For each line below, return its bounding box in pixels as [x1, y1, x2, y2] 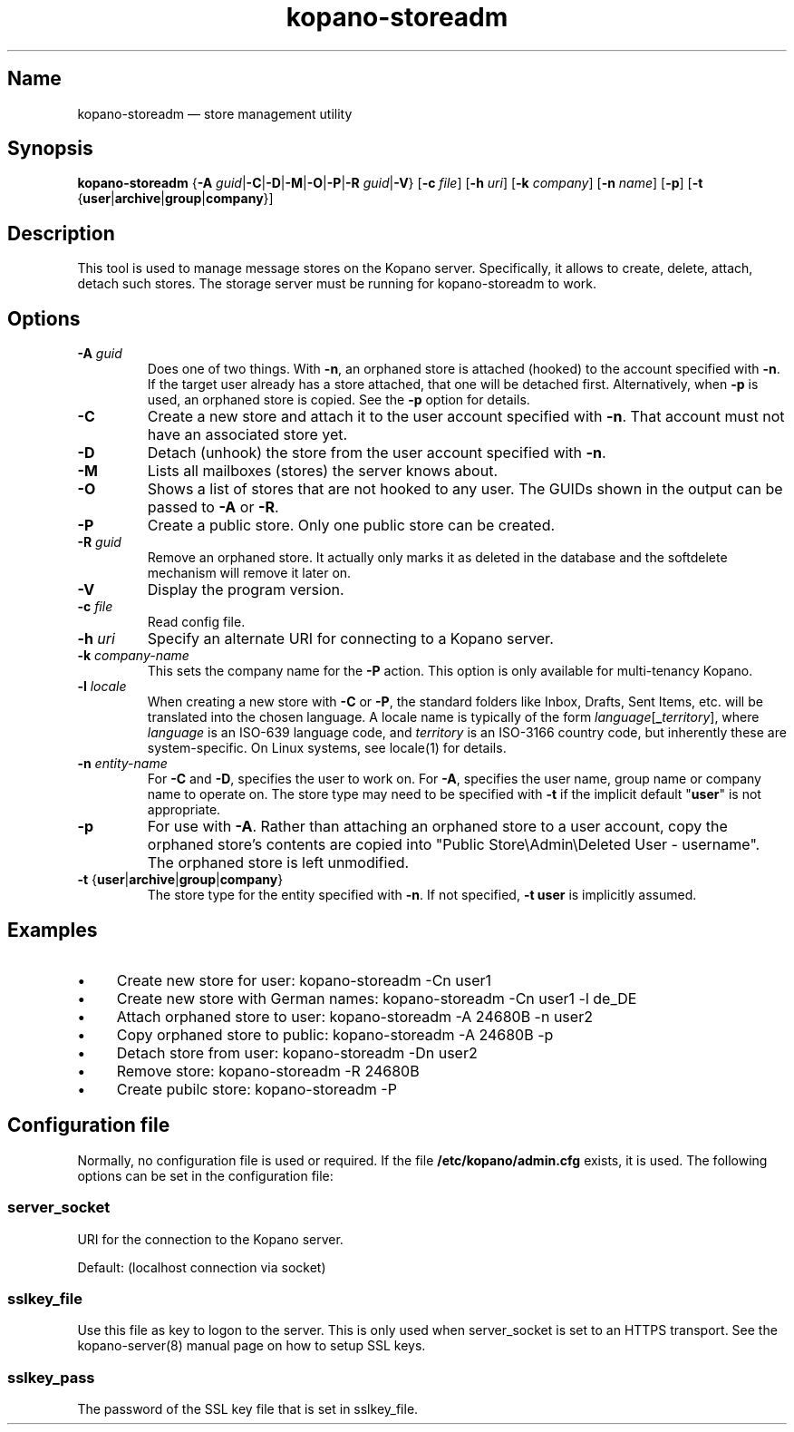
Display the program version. [147, 580, 344, 599]
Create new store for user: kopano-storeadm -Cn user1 [116, 970, 492, 989]
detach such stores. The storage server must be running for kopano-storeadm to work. [77, 276, 596, 292]
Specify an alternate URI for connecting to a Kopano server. [147, 629, 554, 648]
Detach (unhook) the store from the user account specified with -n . [147, 443, 606, 463]
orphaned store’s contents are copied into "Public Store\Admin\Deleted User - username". [147, 835, 760, 854]
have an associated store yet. [147, 425, 348, 444]
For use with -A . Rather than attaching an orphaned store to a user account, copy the [147, 817, 728, 836]
